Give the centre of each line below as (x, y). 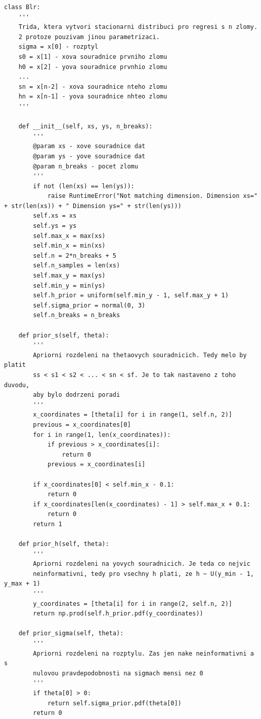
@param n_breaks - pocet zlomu (85, 166)
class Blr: (22, 7)
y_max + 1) (22, 584)
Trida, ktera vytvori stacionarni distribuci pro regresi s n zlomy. (138, 27)
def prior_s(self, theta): (64, 335)
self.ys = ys (55, 226)
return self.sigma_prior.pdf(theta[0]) (114, 703)
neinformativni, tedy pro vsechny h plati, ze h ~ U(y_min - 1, (143, 574)
